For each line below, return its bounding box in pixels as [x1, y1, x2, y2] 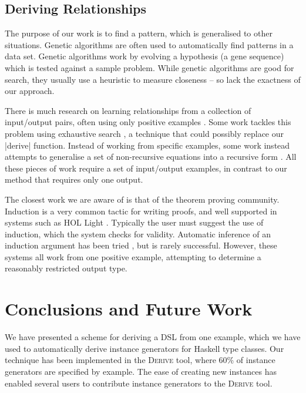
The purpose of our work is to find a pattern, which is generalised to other [5, 27, 273, 39]
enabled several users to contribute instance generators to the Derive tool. [5, 377, 273, 389]
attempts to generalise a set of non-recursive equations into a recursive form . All [5, 150, 297, 163]
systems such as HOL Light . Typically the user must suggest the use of [5, 216, 264, 229]
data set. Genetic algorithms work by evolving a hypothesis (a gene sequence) [5, 50, 284, 62]
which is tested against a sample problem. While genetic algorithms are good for [5, 61, 294, 73]
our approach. [5, 85, 55, 97]
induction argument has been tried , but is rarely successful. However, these [5, 239, 277, 251]
